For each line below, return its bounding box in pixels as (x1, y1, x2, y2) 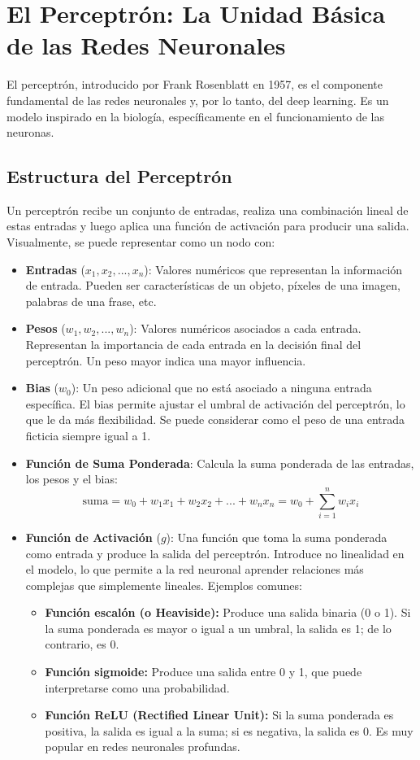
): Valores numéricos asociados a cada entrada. (129, 320, 362, 337)
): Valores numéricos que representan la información (144, 260, 403, 277)
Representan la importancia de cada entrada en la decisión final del (25, 336, 362, 353)
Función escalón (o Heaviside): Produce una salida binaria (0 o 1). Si (45, 604, 411, 621)
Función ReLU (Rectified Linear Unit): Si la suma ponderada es (45, 706, 394, 723)
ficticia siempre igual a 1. (25, 427, 151, 444)
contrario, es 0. (45, 636, 119, 653)
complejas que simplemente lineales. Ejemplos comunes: (25, 576, 302, 593)
